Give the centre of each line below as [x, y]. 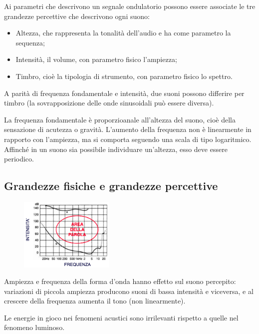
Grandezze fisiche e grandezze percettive [111, 186]
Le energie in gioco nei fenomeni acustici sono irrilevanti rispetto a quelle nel [121, 317]
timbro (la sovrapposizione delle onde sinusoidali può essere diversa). [109, 103]
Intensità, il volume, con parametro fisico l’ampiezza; [96, 59]
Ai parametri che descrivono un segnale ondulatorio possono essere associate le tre [130, 6]
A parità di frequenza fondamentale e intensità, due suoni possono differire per [124, 93]
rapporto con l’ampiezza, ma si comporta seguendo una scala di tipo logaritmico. [128, 139]
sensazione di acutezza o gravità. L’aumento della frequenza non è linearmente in [128, 129]
